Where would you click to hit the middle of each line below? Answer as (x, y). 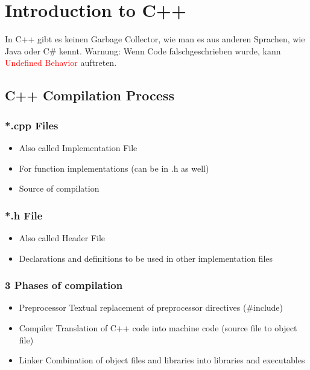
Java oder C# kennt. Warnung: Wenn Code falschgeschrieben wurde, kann (143, 50)
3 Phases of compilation (64, 285)
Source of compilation (59, 188)
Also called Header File (62, 237)
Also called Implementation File (78, 147)
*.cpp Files (32, 125)
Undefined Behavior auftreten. (61, 63)
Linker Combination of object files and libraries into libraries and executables (162, 360)
